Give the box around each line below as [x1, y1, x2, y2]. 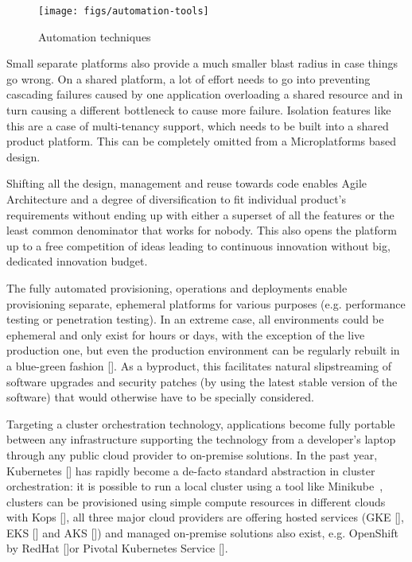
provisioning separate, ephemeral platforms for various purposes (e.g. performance [6, 295, 406, 312]
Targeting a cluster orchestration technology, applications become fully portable [6, 415, 395, 432]
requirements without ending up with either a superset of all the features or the [6, 206, 395, 223]
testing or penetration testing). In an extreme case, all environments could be [6, 311, 384, 328]
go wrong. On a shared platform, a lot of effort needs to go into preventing [6, 70, 371, 87]
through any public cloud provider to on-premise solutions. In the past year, [6, 446, 378, 463]
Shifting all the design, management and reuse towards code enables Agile [6, 175, 367, 192]
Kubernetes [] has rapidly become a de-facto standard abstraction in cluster [6, 462, 375, 479]
